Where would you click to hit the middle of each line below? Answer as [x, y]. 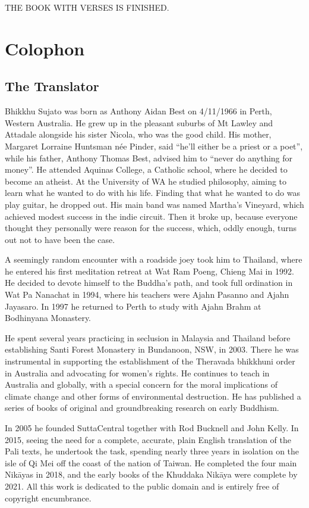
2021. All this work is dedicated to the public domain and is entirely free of [142, 486]
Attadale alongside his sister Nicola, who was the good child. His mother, [138, 134]
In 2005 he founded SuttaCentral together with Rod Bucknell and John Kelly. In [152, 428]
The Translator [52, 86]
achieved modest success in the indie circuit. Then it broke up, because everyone [151, 216]
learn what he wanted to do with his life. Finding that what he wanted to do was [152, 193]
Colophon [45, 48]
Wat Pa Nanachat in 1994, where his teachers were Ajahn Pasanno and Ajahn [147, 294]
